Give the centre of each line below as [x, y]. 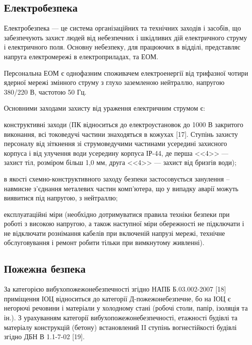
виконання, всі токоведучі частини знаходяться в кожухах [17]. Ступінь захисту [121, 134]
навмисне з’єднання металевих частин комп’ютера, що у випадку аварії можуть [121, 188]
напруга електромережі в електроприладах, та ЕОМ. [81, 56]
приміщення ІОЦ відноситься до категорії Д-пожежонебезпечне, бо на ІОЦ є [118, 298]
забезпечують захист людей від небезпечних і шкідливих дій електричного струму [126, 37]
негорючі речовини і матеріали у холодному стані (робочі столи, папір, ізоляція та [126, 308]
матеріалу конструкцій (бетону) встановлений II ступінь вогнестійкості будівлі [120, 327]
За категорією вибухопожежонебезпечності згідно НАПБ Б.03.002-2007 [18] [115, 289]
